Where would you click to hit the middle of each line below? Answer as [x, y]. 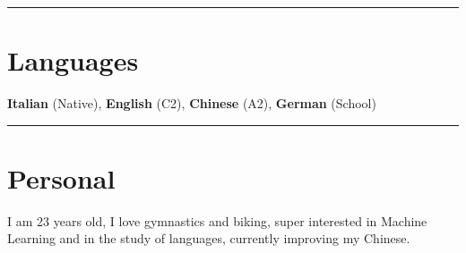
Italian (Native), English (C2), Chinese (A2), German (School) [192, 103]
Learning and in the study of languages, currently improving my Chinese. [209, 238]
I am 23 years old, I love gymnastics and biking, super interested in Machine [217, 220]
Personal [61, 177]
